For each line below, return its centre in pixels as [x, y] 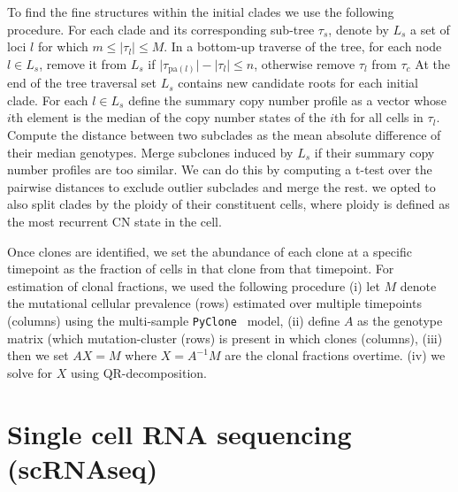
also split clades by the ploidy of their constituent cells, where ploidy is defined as [229, 204]
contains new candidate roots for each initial [298, 83]
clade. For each [48, 100]
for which [63, 46]
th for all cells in [379, 117]
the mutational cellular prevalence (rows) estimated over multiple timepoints [214, 303]
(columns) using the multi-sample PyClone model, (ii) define [174, 321]
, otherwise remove [305, 63]
